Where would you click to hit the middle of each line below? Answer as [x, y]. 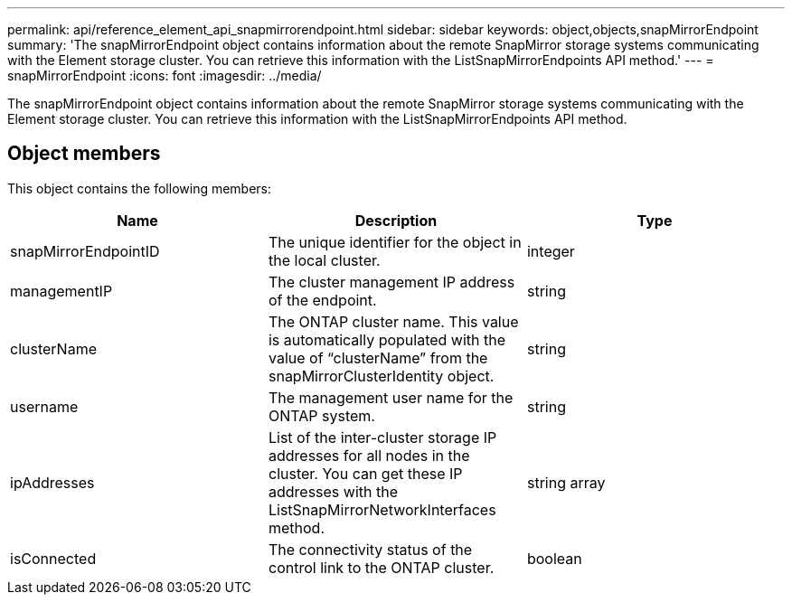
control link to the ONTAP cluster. [381, 567]
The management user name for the [391, 397]
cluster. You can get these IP [365, 473]
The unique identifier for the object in [395, 242]
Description [396, 220]
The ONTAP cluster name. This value [393, 321]
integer [551, 251]
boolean [554, 558]
